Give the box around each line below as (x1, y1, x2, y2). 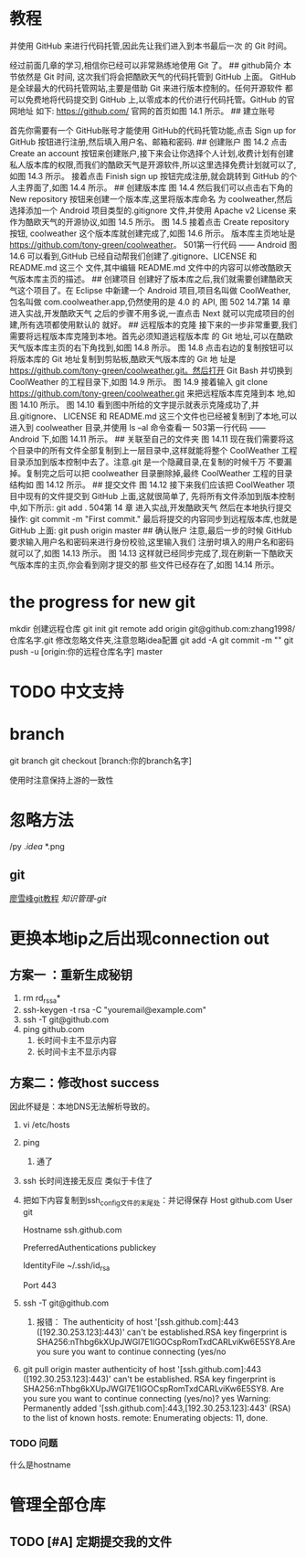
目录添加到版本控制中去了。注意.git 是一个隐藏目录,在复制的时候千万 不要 (9, 456, 285, 467)
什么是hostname (9, 1459, 71, 1470)
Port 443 (22, 1279, 57, 1290)
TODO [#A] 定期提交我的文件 (9, 1533, 172, 1550)
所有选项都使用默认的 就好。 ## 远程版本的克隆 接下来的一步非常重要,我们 (19, 319, 298, 330)
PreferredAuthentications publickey (22, 1242, 157, 1253)
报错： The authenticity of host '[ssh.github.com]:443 (36, 1316, 239, 1327)
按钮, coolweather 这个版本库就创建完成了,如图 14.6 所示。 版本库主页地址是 (9, 228, 296, 239)
